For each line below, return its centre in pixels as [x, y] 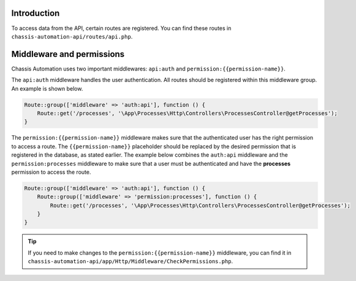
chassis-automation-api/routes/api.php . [72, 36]
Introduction [36, 13]
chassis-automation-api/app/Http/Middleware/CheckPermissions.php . [131, 261]
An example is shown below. [47, 88]
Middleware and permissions [68, 54]
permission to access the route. [51, 172]
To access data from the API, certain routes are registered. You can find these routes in [121, 28]
